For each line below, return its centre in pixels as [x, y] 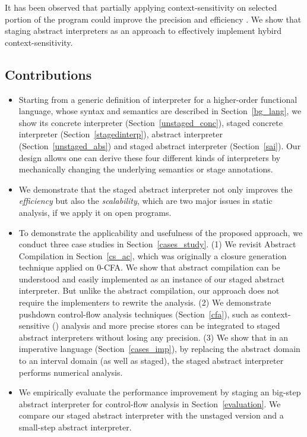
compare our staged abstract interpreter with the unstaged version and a [151, 415]
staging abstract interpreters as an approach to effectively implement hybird [143, 31]
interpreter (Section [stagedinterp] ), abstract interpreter [121, 134]
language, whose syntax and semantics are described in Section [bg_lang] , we [160, 111]
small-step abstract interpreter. [75, 427]
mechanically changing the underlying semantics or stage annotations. [146, 169]
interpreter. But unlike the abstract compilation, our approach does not [149, 290]
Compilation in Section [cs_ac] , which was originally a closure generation [153, 255]
